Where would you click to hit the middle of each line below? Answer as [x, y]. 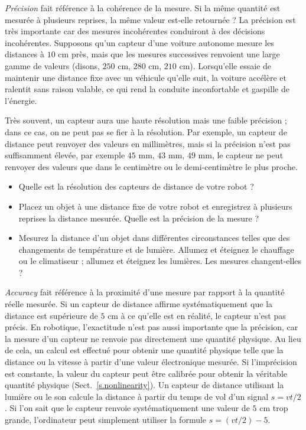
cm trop [274, 408]
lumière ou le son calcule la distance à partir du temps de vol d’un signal [137, 396]
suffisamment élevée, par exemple [65, 155]
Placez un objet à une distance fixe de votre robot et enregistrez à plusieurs [155, 206]
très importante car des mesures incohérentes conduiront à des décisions [135, 31]
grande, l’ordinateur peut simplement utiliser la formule [106, 419]
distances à [25, 54]
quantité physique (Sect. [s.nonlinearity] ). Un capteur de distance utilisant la [144, 385]
